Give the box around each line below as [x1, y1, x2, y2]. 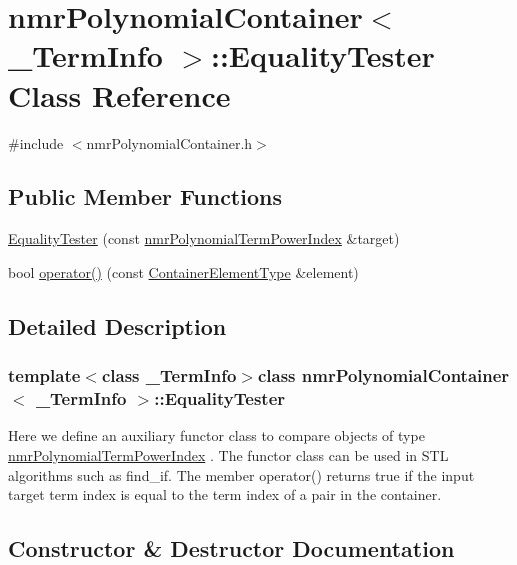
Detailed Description [8, 310, 227, 341]
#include [8, 132, 64, 153]
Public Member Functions [8, 181, 282, 212]
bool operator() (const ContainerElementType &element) [8, 261, 359, 282]
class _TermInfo [101, 363, 237, 388]
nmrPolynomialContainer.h [86, 132, 253, 153]
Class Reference [8, 74, 231, 115]
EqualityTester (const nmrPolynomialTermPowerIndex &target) [8, 228, 400, 249]
